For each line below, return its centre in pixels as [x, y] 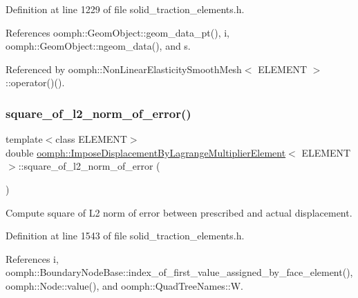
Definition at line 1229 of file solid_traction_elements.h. [125, 9]
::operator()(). [35, 82]
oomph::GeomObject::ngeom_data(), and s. [98, 46]
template [24, 139]
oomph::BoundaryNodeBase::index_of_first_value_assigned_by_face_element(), [179, 272]
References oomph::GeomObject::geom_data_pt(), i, [117, 32]
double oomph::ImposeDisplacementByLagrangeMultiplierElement [146, 152]
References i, [32, 258]
